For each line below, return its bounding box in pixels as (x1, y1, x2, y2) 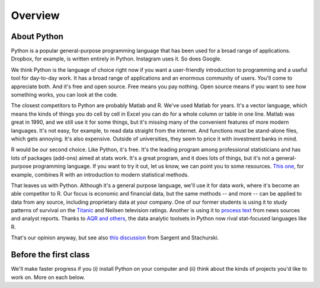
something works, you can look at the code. (11, 91, 119, 98)
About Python (11, 31, 63, 41)
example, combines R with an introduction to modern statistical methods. (11, 171, 189, 178)
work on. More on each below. (11, 273, 85, 281)
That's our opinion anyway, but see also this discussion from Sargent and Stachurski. (11, 234, 219, 241)
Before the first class (11, 249, 90, 260)
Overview (11, 9, 60, 22)
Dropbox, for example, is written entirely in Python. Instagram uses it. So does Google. (11, 55, 222, 62)
